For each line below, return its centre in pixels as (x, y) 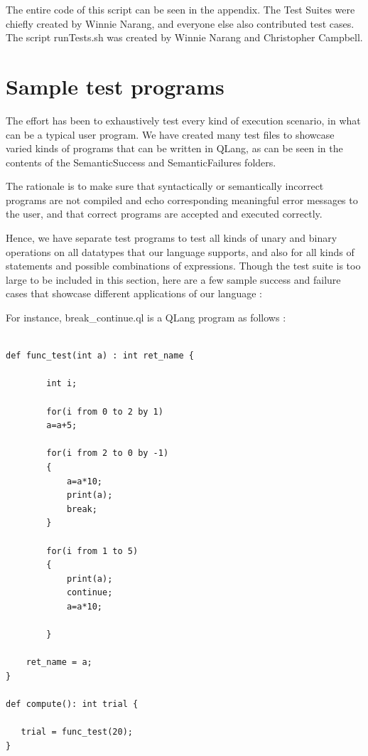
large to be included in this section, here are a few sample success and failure (173, 279)
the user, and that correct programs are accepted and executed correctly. (164, 214)
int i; (62, 384)
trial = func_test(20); (77, 732)
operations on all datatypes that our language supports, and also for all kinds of (180, 251)
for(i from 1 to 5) (92, 551)
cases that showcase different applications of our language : (134, 293)
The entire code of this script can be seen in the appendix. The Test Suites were (180, 9)
